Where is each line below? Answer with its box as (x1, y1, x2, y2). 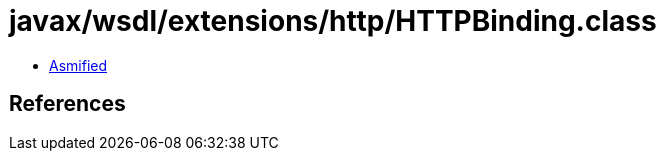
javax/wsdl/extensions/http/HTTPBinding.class (9, 4, 657, 38)
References (9, 91, 126, 117)
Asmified (49, 56, 108, 74)
